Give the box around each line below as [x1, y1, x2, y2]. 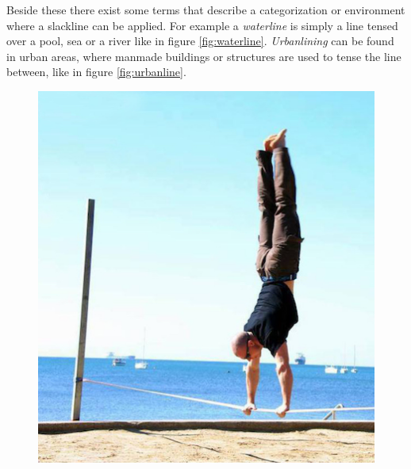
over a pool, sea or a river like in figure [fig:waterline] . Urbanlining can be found [6, 32, 394, 49]
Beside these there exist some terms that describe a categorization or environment [6, 2, 405, 17]
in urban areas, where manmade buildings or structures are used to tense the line [6, 48, 401, 64]
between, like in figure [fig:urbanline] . [6, 63, 186, 80]
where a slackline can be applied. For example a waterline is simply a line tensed [6, 17, 398, 33]
